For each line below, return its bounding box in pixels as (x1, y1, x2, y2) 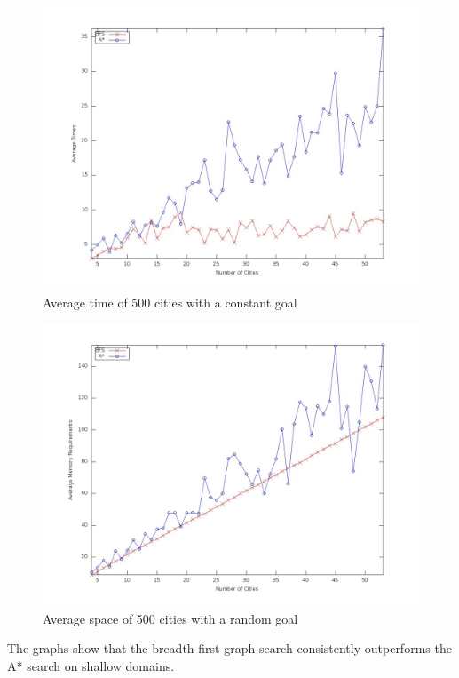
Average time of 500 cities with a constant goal (43, 292, 297, 311)
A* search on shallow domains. (7, 656, 175, 674)
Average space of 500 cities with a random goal (43, 609, 298, 627)
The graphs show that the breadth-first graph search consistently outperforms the (7, 639, 452, 658)
